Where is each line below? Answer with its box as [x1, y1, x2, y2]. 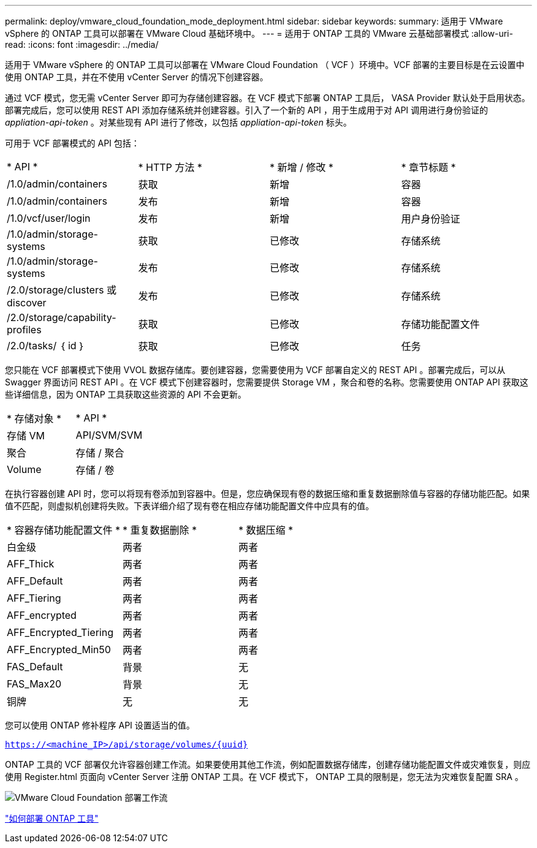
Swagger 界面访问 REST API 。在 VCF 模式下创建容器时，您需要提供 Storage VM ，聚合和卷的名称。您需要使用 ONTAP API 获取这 [5, 377, 528, 387]
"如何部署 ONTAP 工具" [5, 813, 99, 823]
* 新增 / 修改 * [270, 161, 333, 173]
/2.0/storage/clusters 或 [7, 284, 116, 296]
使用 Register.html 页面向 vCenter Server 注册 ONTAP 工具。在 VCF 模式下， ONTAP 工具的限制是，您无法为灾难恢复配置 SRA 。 [5, 771, 524, 782]
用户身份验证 [401, 213, 460, 225]
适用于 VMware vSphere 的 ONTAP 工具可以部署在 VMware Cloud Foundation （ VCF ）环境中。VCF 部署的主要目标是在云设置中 [5, 59, 525, 70]
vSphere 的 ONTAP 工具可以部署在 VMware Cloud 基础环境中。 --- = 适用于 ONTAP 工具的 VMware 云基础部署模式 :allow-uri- [5, 28, 513, 39]
